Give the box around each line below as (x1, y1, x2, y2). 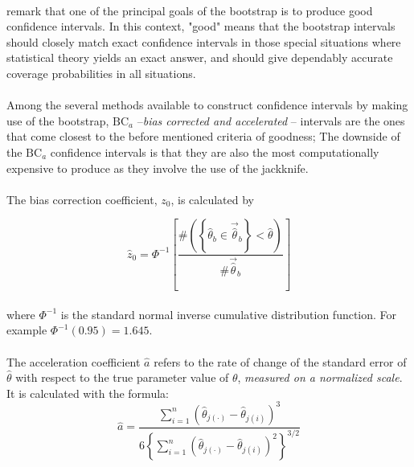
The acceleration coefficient (6, 353, 141, 370)
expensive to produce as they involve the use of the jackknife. (6, 159, 309, 176)
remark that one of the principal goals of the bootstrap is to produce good (6, 2, 373, 18)
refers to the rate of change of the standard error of (154, 353, 407, 370)
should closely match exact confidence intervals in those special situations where (6, 33, 401, 50)
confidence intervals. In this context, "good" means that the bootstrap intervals (6, 18, 396, 35)
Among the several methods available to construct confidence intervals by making (6, 96, 408, 113)
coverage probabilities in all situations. (6, 64, 196, 81)
